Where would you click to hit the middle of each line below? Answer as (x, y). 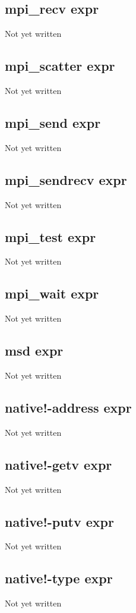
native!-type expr (59, 578)
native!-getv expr (58, 464)
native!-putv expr (59, 521)
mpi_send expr (53, 122)
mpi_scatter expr (60, 66)
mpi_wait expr (52, 293)
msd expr (34, 350)
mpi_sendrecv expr (66, 179)
